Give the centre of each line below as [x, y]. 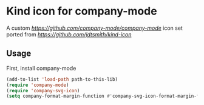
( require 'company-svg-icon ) [43, 90]
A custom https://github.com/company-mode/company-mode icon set [95, 28]
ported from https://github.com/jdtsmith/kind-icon [69, 34]
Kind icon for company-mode [82, 11]
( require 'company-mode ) [38, 85]
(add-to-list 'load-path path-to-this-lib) [62, 79]
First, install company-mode [41, 68]
